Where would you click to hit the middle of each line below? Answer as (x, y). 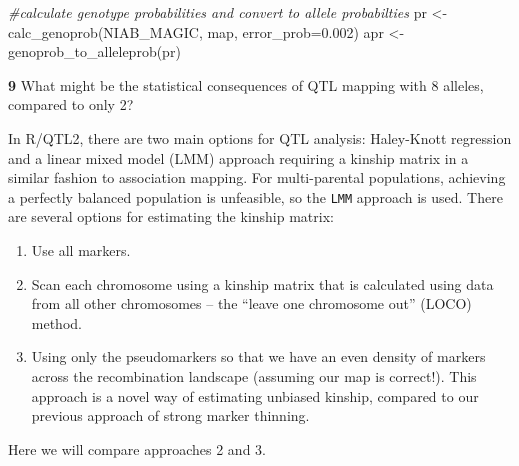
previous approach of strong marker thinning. (170, 415)
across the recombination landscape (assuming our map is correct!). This (254, 375)
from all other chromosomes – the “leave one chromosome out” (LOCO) (251, 303)
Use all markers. (81, 250)
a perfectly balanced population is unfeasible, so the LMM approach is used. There (255, 196)
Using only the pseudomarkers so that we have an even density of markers (258, 356)
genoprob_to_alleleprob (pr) (94, 51)
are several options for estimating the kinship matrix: (171, 216)
